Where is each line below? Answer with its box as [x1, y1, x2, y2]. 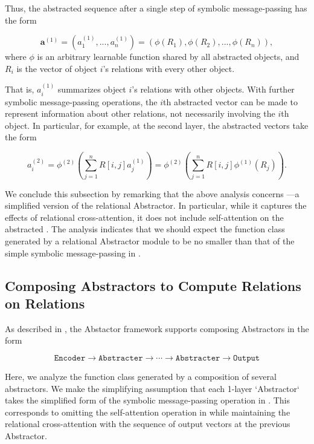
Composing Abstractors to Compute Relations [5, 276, 301, 295]
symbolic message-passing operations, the [5, 95, 158, 108]
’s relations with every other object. [103, 62, 235, 74]
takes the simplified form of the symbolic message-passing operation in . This [5, 394, 290, 406]
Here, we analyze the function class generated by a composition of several [5, 370, 277, 383]
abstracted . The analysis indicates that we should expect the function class [5, 223, 285, 235]
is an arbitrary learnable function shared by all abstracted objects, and [37, 50, 300, 63]
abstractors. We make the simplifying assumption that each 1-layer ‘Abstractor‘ [5, 382, 300, 394]
